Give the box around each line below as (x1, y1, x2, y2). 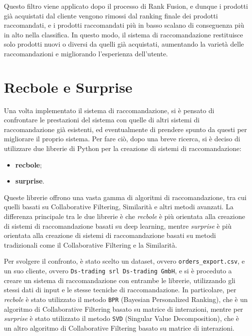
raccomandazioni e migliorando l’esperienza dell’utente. (4, 48, 168, 58)
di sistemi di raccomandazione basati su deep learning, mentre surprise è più (4, 220, 232, 231)
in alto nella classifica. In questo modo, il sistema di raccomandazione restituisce (4, 29, 243, 39)
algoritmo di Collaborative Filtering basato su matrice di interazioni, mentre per (4, 303, 243, 314)
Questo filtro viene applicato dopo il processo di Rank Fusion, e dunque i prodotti (4, 1, 248, 11)
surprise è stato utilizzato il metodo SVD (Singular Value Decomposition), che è (4, 313, 239, 323)
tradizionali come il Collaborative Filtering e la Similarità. (4, 239, 177, 250)
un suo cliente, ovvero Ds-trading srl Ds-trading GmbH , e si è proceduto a (4, 266, 232, 276)
